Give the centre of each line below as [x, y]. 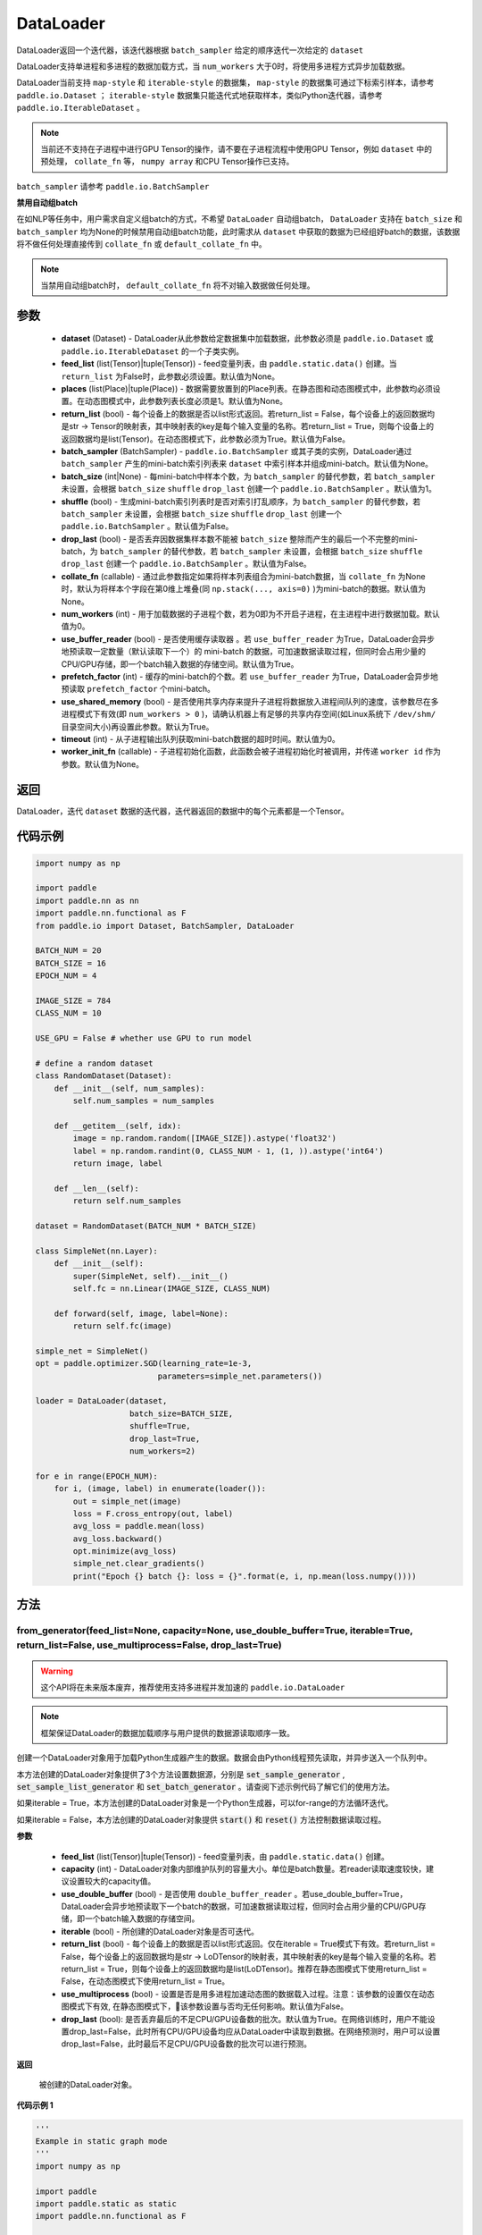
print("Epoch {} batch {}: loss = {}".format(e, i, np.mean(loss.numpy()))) [245, 1576]
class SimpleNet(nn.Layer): [96, 1251]
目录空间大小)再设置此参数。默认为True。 [137, 726]
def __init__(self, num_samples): [129, 1088]
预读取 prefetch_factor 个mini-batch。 [138, 689]
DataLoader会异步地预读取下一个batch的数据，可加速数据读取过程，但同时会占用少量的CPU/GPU [240, 1906]
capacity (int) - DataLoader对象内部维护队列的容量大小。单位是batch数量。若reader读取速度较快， [244, 1868]
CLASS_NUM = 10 [68, 1013]
